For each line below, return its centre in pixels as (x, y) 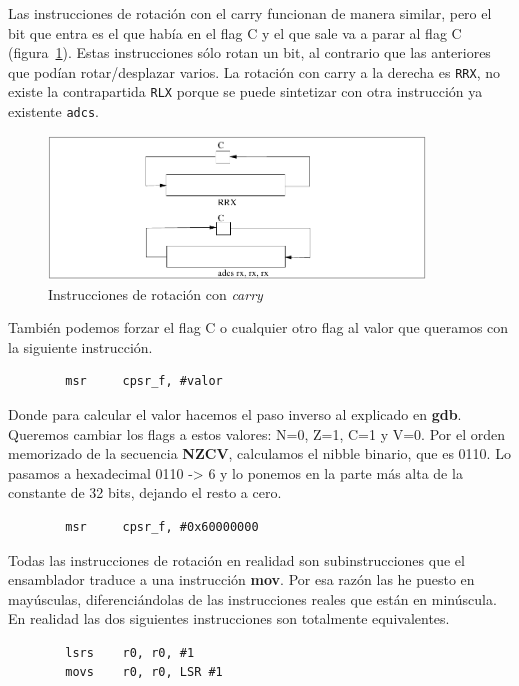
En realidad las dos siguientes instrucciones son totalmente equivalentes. (229, 618)
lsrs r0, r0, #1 (130, 652)
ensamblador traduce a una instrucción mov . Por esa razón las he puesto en (241, 579)
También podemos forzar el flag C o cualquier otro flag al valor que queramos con (258, 327)
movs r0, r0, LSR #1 (144, 672)
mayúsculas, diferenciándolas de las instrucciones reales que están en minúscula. (252, 598)
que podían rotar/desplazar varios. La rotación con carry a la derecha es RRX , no (254, 71)
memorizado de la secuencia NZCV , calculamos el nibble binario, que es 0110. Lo (259, 453)
